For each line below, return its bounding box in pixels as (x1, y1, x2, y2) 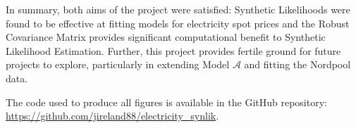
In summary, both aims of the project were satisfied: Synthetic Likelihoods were (6, 2, 350, 16)
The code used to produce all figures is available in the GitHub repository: (6, 94, 327, 109)
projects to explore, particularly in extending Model (6, 57, 230, 72)
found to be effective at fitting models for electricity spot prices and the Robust (6, 15, 350, 30)
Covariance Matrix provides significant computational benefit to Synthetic (6, 30, 326, 44)
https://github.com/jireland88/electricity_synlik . (6, 108, 219, 123)
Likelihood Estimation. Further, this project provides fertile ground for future (6, 43, 341, 58)
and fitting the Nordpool (244, 57, 351, 72)
